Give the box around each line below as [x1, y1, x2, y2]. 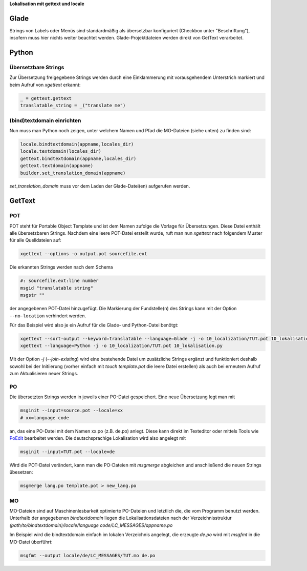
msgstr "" [20, 292, 45, 298]
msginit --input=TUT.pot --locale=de [20, 448, 115, 455]
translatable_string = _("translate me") [20, 103, 126, 109]
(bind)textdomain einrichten [9, 117, 81, 124]
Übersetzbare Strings [9, 64, 64, 71]
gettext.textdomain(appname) [20, 163, 94, 169]
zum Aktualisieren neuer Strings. [9, 371, 79, 377]
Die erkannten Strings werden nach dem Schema [9, 264, 113, 270]
